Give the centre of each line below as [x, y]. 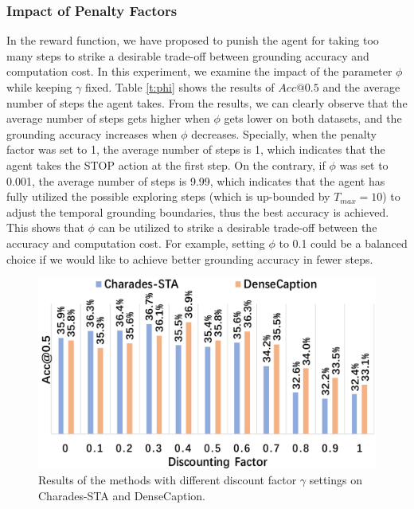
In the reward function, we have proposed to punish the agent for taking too [193, 40]
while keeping [39, 87]
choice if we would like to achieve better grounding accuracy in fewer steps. [190, 258]
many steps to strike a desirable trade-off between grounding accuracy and [188, 55]
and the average [361, 87]
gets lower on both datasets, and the [313, 118]
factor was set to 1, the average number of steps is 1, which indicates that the [196, 149]
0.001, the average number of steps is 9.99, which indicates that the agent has [196, 180]
